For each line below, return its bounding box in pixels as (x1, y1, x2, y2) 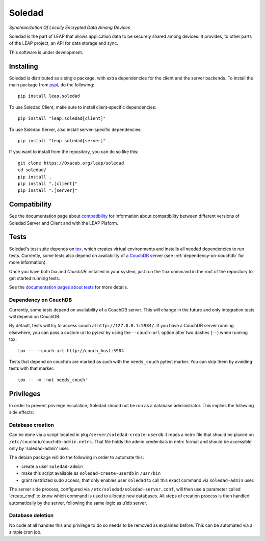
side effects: (9, 410, 34, 415)
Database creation (9, 421, 54, 428)
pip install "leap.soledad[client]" (18, 116, 106, 121)
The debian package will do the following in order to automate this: (9, 454, 144, 461)
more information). (9, 259, 47, 265)
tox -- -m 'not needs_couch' (18, 377, 88, 383)
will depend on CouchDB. (9, 314, 61, 319)
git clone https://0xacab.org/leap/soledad (18, 160, 124, 166)
